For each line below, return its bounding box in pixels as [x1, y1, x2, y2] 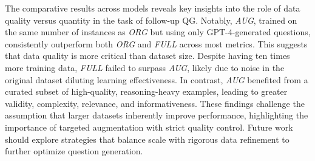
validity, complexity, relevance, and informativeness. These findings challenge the [5, 97, 305, 109]
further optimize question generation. [5, 145, 143, 157]
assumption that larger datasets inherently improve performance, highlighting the [5, 109, 308, 122]
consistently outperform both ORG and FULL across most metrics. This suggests [5, 37, 308, 50]
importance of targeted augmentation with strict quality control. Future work [5, 120, 293, 133]
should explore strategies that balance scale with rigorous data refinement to [5, 132, 290, 145]
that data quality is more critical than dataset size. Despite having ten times [5, 49, 290, 62]
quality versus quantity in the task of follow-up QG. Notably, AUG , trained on [5, 13, 297, 26]
